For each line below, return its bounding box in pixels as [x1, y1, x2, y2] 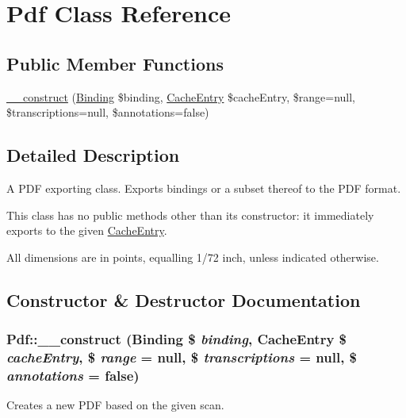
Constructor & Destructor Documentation [6, 287, 361, 312]
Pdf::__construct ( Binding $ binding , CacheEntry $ [6, 329, 347, 349]
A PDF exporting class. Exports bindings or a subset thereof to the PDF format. [6, 179, 401, 196]
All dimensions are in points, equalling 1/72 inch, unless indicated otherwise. [6, 248, 379, 265]
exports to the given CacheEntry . [6, 222, 167, 239]
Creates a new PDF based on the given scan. [6, 397, 224, 413]
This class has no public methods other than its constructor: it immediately [6, 206, 374, 223]
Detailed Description [6, 143, 180, 167]
